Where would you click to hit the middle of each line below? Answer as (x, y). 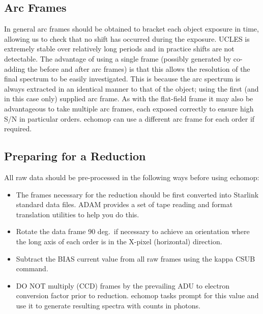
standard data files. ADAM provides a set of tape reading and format (124, 204)
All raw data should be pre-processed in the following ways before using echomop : (132, 177)
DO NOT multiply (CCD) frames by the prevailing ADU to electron (123, 285)
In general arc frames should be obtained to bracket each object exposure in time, (131, 29)
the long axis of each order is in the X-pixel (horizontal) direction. (119, 241)
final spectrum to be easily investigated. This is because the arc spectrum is (122, 79)
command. (32, 268)
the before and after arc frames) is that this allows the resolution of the (139, 68)
